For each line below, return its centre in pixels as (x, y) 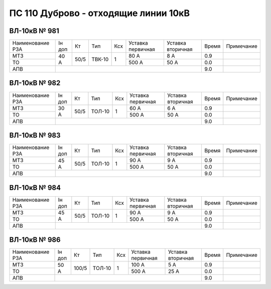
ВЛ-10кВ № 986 (35, 240)
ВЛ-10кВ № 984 (35, 187)
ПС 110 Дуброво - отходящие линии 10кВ (100, 13)
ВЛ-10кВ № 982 (35, 83)
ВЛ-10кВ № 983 (35, 135)
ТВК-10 (100, 59)
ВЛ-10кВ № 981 (34, 31)
